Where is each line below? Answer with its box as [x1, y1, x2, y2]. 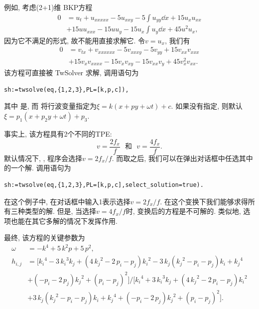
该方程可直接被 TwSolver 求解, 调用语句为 [4, 67, 139, 78]
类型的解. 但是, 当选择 [24, 206, 97, 216]
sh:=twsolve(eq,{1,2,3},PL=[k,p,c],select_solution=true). [4, 181, 204, 188]
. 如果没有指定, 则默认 [171, 101, 243, 111]
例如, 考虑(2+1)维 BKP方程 [4, 2, 93, 12]
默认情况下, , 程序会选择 [4, 153, 83, 163]
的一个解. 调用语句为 [4, 162, 71, 173]
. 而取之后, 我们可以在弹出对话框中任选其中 [112, 153, 253, 163]
